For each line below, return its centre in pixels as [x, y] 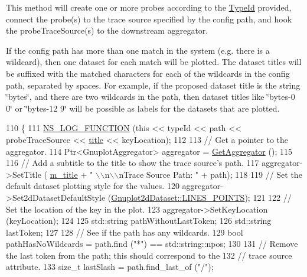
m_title [64, 174]
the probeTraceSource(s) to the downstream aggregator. [107, 30]
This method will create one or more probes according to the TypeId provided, [149, 7]
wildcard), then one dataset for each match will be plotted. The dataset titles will [154, 62]
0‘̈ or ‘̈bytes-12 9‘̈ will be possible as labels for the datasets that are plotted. [143, 108]
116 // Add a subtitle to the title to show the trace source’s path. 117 [133, 163]
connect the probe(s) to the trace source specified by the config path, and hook [149, 19]
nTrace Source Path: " [159, 174]
